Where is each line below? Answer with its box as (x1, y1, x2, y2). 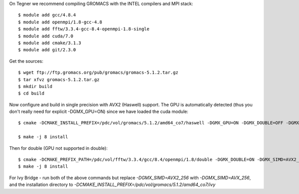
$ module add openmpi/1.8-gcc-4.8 (18, 19, 102, 25)
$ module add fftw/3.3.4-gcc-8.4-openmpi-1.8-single (18, 26, 149, 32)
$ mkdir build (18, 84, 52, 89)
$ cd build (18, 91, 45, 97)
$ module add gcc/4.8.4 (18, 12, 76, 18)
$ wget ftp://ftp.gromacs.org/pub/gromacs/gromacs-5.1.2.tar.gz (18, 70, 179, 76)
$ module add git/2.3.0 (18, 47, 76, 53)
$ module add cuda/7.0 (18, 33, 74, 39)
